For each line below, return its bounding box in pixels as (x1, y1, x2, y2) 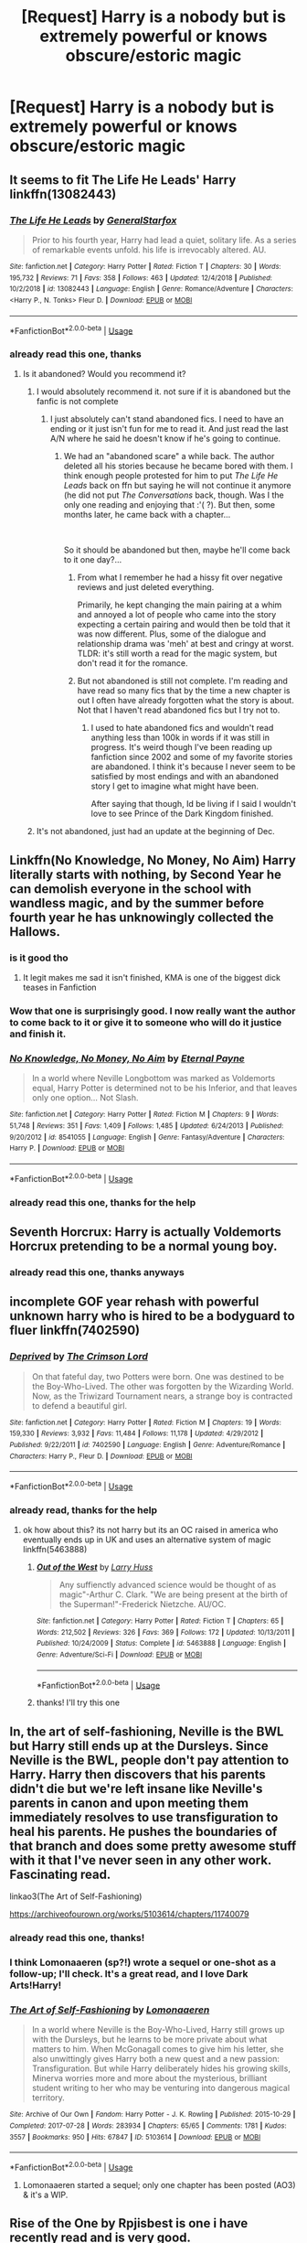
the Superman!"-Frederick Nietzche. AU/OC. (58, 1599, 227, 1610)
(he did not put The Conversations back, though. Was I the (63, 489, 285, 500)
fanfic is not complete (36, 396, 119, 407)
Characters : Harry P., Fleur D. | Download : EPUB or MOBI (9, 1452, 193, 1461)
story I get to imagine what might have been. (90, 780, 259, 792)
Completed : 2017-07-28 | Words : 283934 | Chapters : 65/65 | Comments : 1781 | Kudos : (9, 2121, 287, 2130)
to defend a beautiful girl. (31, 1400, 128, 1411)
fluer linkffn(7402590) (9, 1323, 140, 1338)
